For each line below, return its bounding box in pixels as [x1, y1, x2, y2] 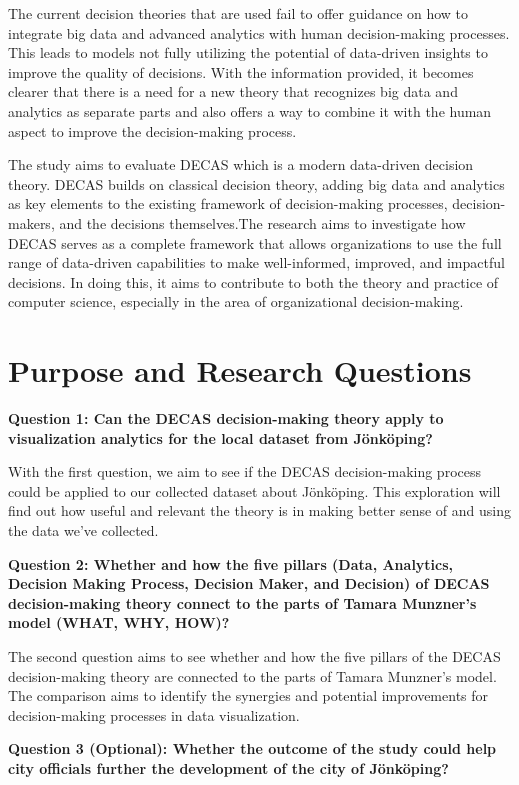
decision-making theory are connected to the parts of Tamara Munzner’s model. [8, 665, 497, 686]
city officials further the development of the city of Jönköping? [8, 757, 449, 778]
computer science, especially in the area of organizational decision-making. [8, 291, 464, 312]
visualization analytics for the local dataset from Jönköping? [8, 427, 433, 448]
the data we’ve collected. [8, 520, 159, 540]
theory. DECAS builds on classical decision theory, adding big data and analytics [8, 173, 505, 194]
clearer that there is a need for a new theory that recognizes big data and [8, 81, 458, 102]
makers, [8, 212, 55, 233]
